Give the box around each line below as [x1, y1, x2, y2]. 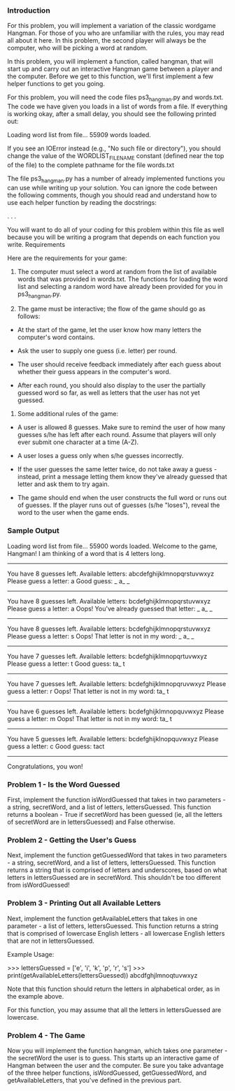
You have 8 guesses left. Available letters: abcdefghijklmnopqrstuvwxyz [7, 569, 215, 578]
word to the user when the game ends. [17, 508, 129, 517]
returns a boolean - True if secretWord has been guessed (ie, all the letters [7, 811, 222, 819]
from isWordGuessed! [7, 880, 70, 890]
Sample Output [7, 526, 59, 536]
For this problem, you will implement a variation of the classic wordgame [7, 22, 216, 30]
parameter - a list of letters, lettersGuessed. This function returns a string [7, 922, 219, 930]
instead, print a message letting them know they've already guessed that [17, 473, 227, 481]
